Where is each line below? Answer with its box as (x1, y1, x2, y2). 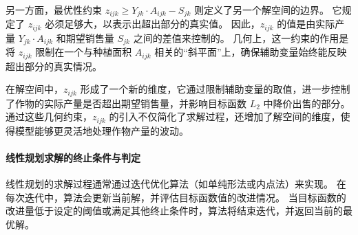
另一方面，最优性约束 (6, 3, 102, 16)
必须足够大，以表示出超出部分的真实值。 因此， (45, 16, 260, 31)
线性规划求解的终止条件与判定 (6, 150, 140, 165)
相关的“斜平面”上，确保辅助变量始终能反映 (154, 45, 347, 59)
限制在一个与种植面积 (35, 45, 132, 59)
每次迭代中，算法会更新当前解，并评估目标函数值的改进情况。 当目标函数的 (6, 190, 346, 204)
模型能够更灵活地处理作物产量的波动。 (14, 123, 189, 137)
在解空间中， (6, 82, 63, 96)
